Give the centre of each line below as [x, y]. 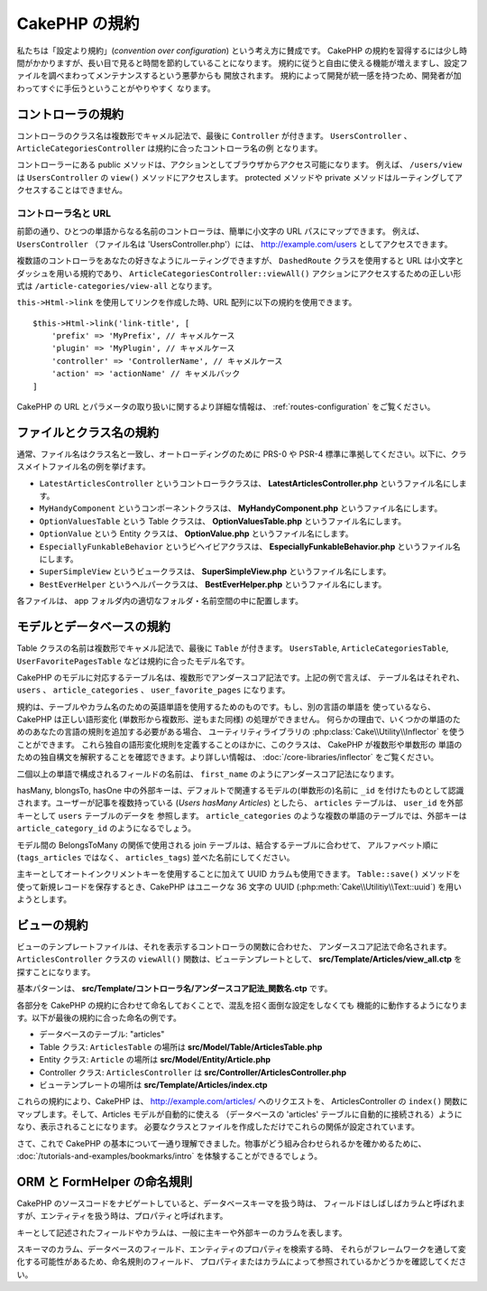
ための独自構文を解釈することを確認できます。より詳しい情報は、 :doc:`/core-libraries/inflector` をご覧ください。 [228, 757]
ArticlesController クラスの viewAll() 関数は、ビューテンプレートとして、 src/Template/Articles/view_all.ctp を [239, 959]
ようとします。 [44, 899]
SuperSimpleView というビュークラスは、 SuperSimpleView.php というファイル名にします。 [215, 571]
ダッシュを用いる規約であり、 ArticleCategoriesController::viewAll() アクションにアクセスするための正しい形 [239, 273]
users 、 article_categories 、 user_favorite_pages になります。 [153, 690]
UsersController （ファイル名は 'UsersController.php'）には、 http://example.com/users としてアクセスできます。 [234, 244]
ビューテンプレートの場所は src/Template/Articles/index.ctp [153, 1084]
